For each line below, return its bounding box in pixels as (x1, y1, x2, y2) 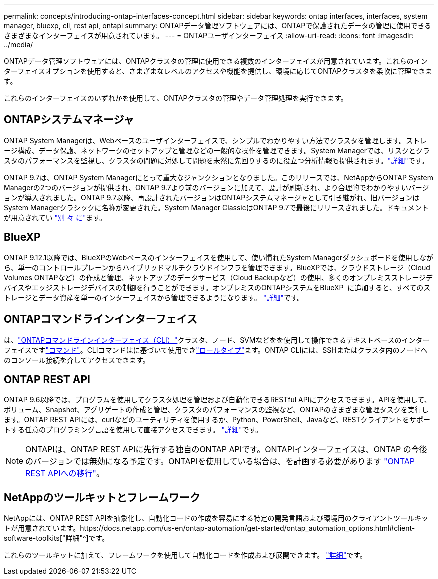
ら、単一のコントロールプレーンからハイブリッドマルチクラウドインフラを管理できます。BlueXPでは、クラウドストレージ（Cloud (4, 263, 430, 272)
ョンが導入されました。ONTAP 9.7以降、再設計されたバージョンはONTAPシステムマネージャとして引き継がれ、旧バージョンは (4, 193, 420, 202)
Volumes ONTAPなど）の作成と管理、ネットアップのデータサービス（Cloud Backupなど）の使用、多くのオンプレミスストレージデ (4, 273, 433, 282)
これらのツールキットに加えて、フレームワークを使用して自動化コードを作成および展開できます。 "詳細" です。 (4, 551, 367, 560)
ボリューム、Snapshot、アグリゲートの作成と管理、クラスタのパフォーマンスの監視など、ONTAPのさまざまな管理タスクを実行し (4, 405, 429, 414)
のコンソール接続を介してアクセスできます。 (4, 355, 150, 364)
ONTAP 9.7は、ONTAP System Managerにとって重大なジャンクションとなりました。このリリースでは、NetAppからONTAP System (4, 173, 433, 182)
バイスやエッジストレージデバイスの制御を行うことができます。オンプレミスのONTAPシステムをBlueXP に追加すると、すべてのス (4, 283, 431, 292)
